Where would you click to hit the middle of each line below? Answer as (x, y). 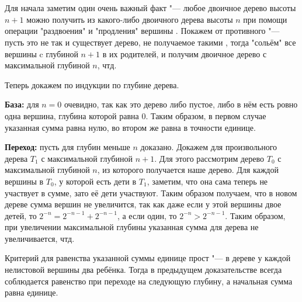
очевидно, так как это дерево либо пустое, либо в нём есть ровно (181, 104)
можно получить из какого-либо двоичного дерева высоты (130, 19)
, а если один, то (147, 215)
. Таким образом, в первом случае (206, 115)
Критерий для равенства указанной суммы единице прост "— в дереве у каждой (148, 258)
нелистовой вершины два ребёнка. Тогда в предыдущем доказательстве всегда (143, 270)
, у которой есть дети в (95, 181)
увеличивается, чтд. (40, 238)
